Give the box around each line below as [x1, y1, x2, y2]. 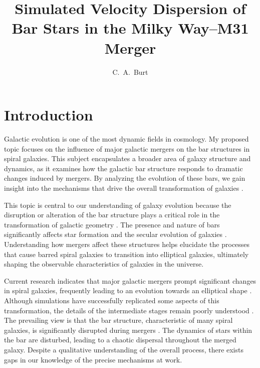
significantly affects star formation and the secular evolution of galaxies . [4, 229, 227, 239]
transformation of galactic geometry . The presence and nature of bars [4, 219, 220, 229]
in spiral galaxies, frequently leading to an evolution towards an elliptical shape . [4, 285, 252, 296]
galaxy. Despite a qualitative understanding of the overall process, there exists [4, 344, 243, 354]
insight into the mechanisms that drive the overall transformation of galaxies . [4, 183, 243, 193]
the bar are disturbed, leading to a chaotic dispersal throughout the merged [4, 334, 236, 345]
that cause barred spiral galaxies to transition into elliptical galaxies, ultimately [4, 249, 249, 259]
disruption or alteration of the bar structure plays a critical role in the [4, 209, 220, 220]
